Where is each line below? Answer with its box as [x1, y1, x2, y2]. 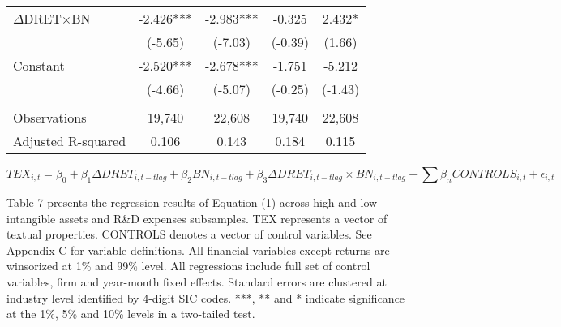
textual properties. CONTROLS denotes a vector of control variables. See [6, 226, 372, 243]
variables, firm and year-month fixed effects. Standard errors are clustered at [6, 273, 387, 290]
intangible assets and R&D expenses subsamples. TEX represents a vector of [6, 209, 388, 226]
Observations [13, 108, 87, 127]
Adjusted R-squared [13, 131, 126, 150]
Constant [13, 56, 65, 75]
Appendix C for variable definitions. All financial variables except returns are [6, 241, 390, 258]
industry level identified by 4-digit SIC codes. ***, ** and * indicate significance [6, 289, 405, 306]
